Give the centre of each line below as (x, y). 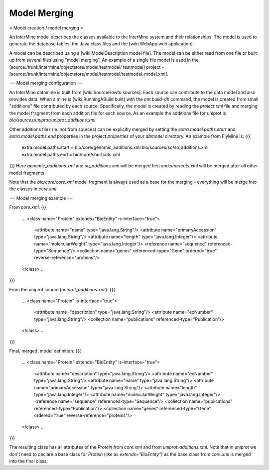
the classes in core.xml (33, 189)
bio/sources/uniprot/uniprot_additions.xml (52, 120)
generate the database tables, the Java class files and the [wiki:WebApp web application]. (102, 44)
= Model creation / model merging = (46, 28)
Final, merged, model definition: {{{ (45, 351)
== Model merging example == (41, 198)
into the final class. (29, 461)
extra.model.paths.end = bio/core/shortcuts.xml (71, 154)
